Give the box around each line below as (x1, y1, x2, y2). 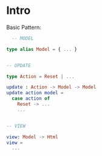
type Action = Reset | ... (6, 73, 75, 79)
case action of (12, 96, 50, 102)
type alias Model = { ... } (6, 46, 78, 52)
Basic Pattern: (6, 24, 41, 31)
